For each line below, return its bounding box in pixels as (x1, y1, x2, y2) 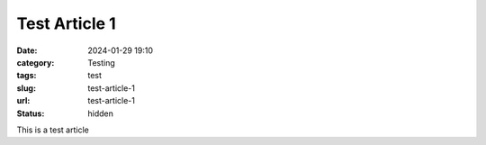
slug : (16, 82, 36, 94)
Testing (87, 57, 116, 68)
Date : (16, 45, 38, 56)
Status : (16, 108, 45, 119)
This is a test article (16, 124, 89, 135)
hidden (87, 108, 114, 119)
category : (16, 57, 55, 68)
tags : (16, 70, 37, 81)
